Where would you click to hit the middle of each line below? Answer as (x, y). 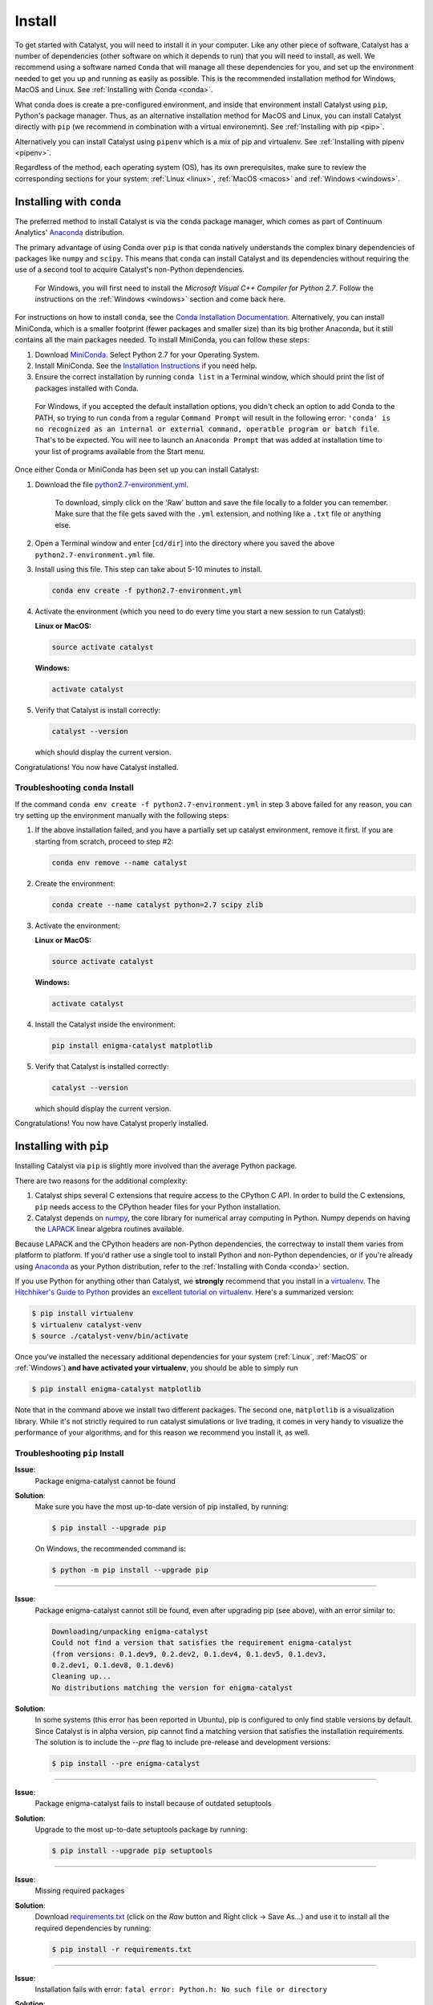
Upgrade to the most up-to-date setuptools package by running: (141, 1829)
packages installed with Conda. (87, 388)
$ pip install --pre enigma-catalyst (126, 1763)
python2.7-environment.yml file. (95, 554)
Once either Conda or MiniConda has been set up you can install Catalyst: (137, 470)
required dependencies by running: (93, 1928)
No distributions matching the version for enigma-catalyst (172, 1687)
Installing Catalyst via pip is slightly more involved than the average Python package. (156, 1166)
